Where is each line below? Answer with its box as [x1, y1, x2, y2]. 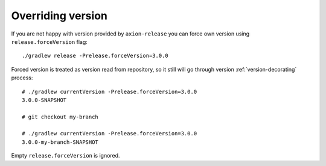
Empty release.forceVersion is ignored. [11, 152, 120, 159]
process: [11, 74, 33, 81]
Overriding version [11, 9, 108, 22]
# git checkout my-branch [22, 113, 99, 120]
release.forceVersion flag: [11, 38, 88, 45]
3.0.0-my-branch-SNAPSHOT [22, 138, 99, 146]
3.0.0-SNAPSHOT [22, 96, 67, 103]
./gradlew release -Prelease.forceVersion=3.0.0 [22, 52, 168, 60]
